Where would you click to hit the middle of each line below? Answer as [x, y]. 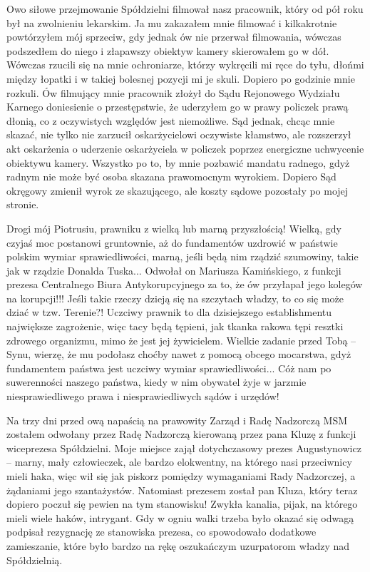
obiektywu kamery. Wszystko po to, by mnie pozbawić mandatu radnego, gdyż [178, 162]
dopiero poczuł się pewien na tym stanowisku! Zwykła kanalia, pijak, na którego [182, 504]
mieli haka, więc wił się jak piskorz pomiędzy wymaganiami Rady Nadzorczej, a [181, 476]
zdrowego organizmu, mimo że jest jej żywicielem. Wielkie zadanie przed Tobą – [181, 340]
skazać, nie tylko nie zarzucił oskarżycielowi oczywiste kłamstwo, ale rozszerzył [179, 134]
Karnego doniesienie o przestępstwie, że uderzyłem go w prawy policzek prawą [178, 107]
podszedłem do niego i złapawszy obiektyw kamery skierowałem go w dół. [168, 50]
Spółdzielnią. [35, 560]
